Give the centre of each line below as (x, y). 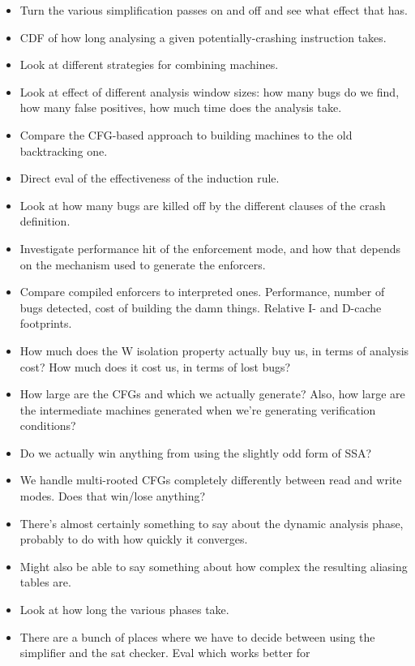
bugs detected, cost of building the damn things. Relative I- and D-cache (201, 307)
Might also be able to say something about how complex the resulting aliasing (214, 566)
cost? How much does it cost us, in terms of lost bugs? (155, 366)
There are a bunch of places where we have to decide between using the (197, 636)
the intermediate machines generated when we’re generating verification (198, 409)
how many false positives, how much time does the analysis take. (181, 107)
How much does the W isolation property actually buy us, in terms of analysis (214, 350)
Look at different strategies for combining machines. (149, 64)
